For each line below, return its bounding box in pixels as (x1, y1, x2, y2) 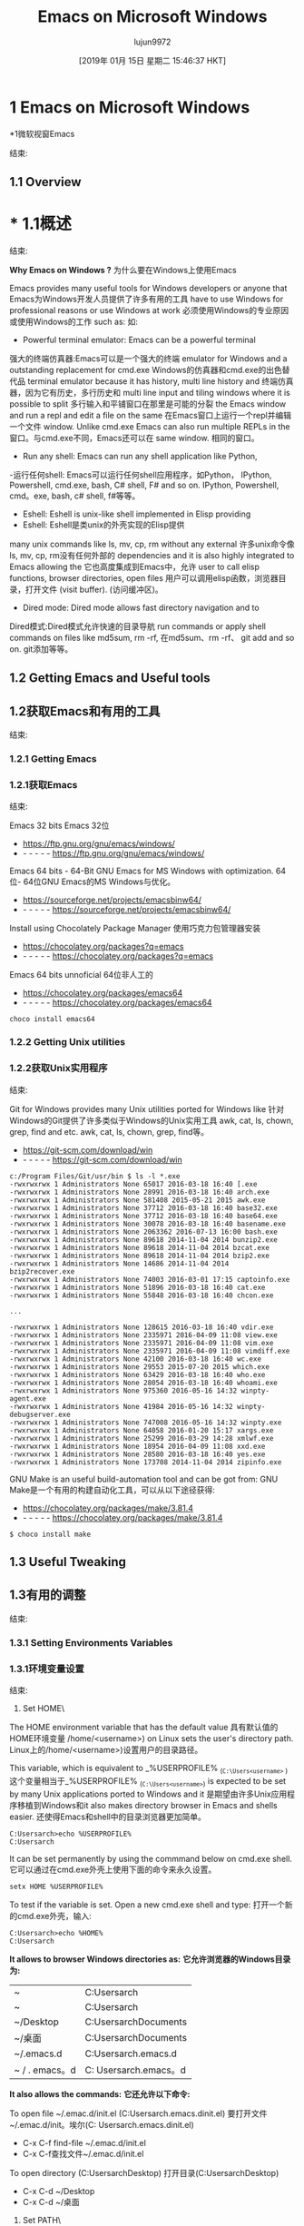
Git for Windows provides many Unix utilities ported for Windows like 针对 (9, 1103, 285, 1114)
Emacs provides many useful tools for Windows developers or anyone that (9, 283, 288, 294)
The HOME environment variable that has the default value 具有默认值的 (9, 1722, 279, 1733)
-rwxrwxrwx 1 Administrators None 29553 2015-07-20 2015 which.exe (9, 1362, 270, 1372)
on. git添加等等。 (9, 644, 74, 655)
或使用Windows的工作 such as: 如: (9, 316, 139, 328)
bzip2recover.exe (9, 1266, 75, 1276)
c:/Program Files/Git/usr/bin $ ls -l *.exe (9, 1171, 181, 1181)
